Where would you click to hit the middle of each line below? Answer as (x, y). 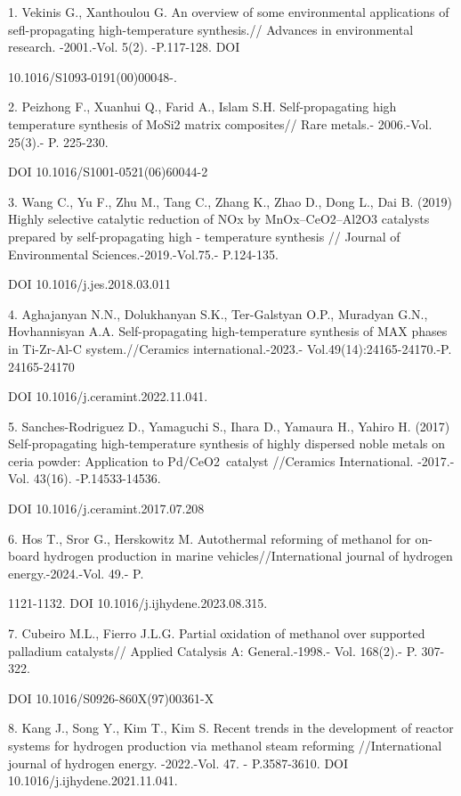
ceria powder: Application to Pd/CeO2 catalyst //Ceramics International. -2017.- (231, 460)
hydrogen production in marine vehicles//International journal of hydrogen (248, 556)
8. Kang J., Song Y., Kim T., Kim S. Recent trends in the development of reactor (231, 728)
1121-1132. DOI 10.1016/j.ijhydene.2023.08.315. (138, 603)
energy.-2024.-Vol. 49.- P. (76, 573)
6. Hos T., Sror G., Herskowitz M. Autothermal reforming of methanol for (210, 538)
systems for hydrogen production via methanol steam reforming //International (225, 745)
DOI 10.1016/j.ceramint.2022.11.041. (108, 396)
